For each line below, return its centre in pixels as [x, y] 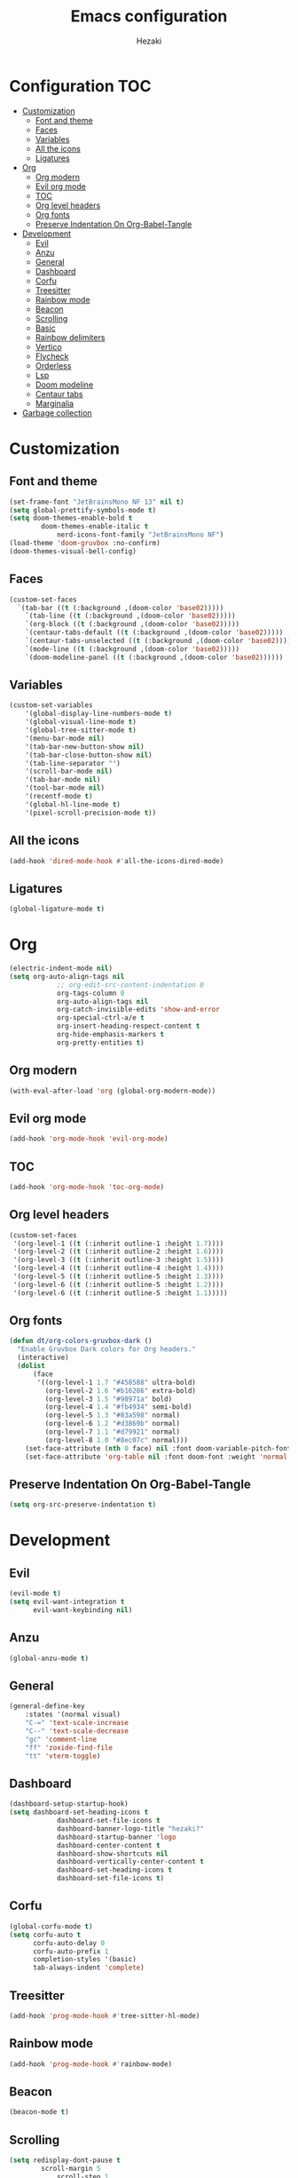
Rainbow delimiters [70, 337]
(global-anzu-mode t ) [49, 1658]
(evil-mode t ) [35, 1594]
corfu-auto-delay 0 [68, 1943]
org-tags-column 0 [90, 993]
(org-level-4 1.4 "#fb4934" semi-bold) [118, 1407]
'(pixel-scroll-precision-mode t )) [91, 813]
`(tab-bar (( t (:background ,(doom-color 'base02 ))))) [121, 608]
